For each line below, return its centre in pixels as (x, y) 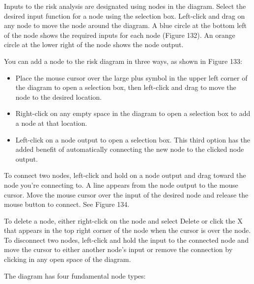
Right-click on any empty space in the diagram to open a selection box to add (133, 113)
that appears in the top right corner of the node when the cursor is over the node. (127, 230)
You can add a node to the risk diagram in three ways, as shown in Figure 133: (123, 61)
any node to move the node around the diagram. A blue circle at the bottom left (126, 25)
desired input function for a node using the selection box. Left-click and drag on (125, 15)
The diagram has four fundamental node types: (75, 275)
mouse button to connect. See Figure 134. (67, 204)
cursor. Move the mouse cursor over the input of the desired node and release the (126, 194)
